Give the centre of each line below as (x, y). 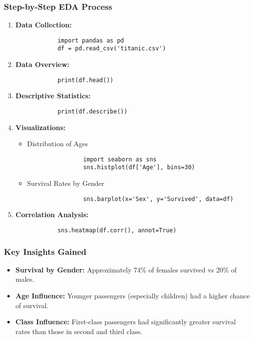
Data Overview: (42, 64)
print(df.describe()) (92, 111)
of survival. (32, 305)
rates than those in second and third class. (79, 331)
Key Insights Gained (45, 251)
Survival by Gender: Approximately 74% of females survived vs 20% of (126, 269)
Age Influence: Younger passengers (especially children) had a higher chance (133, 296)
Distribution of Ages (58, 144)
